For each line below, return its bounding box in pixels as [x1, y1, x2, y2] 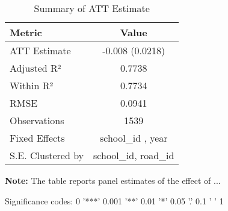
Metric [10, 25, 42, 39]
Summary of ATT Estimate [34, 1, 150, 15]
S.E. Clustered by [10, 148, 84, 162]
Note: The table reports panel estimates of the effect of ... [5, 174, 221, 186]
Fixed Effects [10, 131, 65, 145]
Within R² [10, 78, 54, 92]
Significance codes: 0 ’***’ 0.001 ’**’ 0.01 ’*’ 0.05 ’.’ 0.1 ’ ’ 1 [5, 194, 224, 207]
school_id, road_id [93, 148, 174, 162]
